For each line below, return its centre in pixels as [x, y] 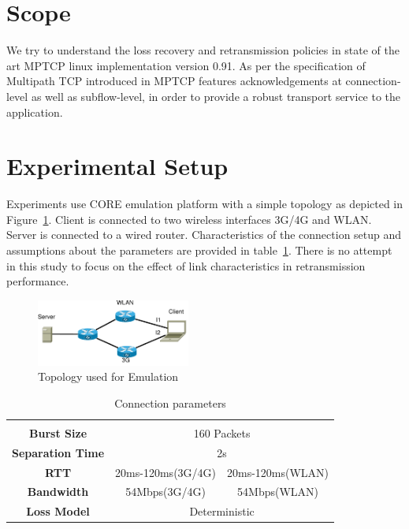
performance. [38, 281]
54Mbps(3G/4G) [165, 492]
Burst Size [58, 432]
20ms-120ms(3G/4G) [165, 472]
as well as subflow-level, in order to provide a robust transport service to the [216, 96]
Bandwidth [58, 492]
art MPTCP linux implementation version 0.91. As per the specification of [186, 65]
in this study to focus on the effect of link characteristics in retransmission [186, 265]
